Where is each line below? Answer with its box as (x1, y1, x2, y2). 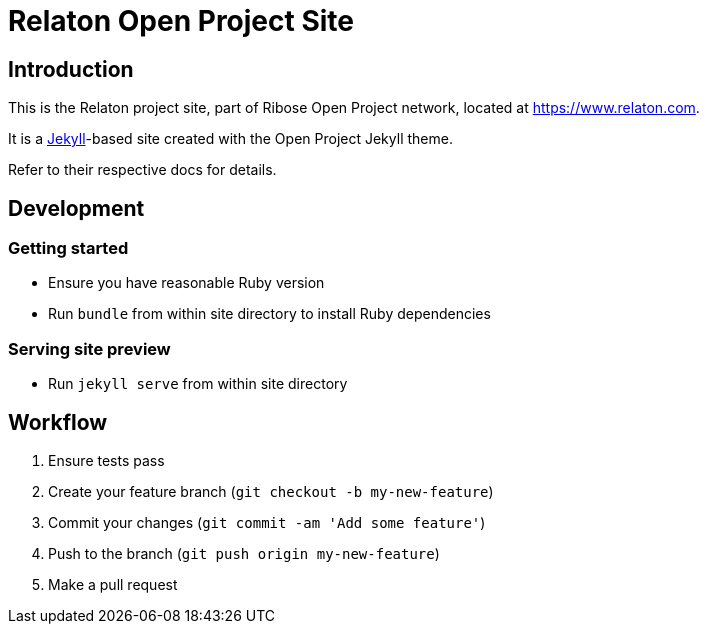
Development (8, 195, 145, 221)
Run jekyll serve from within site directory (48, 375, 348, 393)
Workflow (8, 409, 108, 435)
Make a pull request (48, 575, 178, 593)
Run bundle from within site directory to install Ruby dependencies (48, 305, 491, 323)
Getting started (8, 238, 129, 259)
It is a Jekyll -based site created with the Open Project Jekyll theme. (8, 130, 453, 148)
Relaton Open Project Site (8, 4, 354, 38)
